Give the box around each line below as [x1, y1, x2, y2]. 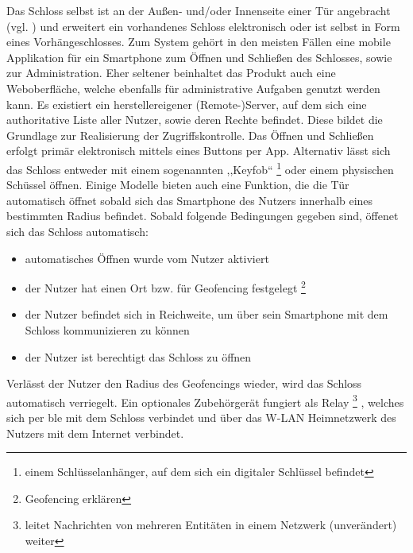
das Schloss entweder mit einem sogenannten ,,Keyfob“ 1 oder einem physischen [6, 158, 394, 177]
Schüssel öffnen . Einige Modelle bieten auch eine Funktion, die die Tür [6, 176, 349, 193]
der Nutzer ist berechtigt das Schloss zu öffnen [25, 348, 252, 365]
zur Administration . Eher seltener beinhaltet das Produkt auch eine [6, 64, 336, 81]
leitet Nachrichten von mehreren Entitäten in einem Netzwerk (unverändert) [25, 516, 397, 533]
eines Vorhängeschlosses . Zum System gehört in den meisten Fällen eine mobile [6, 33, 391, 50]
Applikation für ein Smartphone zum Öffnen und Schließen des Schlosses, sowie [6, 48, 392, 65]
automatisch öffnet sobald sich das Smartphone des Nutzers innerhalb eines [6, 191, 373, 208]
